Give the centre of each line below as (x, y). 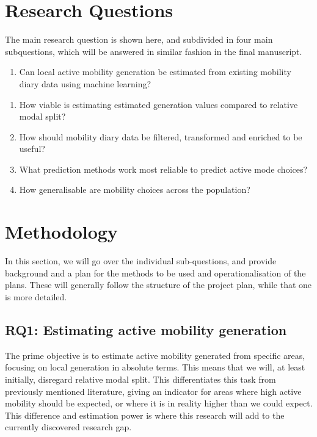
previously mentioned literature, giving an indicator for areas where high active (153, 391)
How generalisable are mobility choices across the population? (135, 190)
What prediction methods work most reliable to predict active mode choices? (163, 169)
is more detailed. (36, 296)
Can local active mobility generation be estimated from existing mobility (155, 72)
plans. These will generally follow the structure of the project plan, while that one (158, 285)
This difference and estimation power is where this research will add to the (145, 415)
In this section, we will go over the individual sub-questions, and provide (141, 261)
